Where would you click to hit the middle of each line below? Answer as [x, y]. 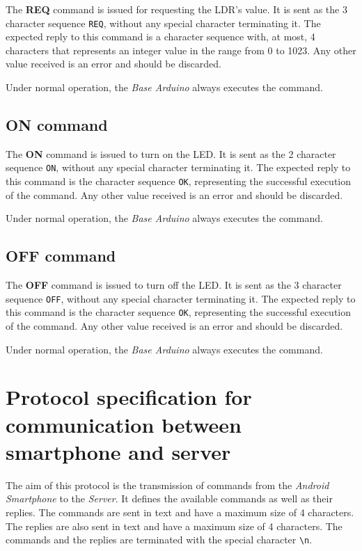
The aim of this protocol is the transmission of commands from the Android [167, 485]
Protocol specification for [129, 397]
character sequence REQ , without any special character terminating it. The [163, 23]
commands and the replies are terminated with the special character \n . [159, 540]
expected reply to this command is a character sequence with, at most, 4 [160, 37]
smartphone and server [118, 451]
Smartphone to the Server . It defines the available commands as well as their [169, 498]
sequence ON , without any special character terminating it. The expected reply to [178, 167]
